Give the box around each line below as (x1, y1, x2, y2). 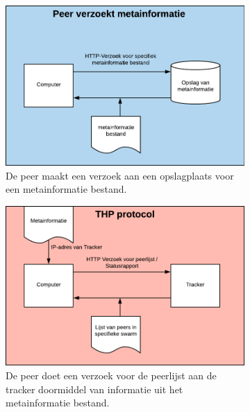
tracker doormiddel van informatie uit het (6, 381, 183, 396)
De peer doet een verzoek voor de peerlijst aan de (6, 367, 217, 382)
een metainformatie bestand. (6, 182, 127, 196)
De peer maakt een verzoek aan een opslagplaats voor (6, 168, 234, 182)
